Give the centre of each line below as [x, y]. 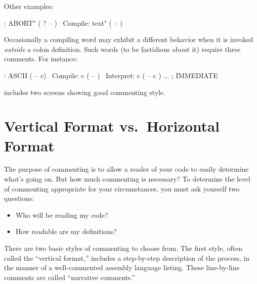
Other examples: [29, 6]
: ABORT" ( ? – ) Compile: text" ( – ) [63, 23]
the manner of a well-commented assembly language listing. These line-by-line [122, 267]
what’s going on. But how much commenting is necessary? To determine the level [127, 179]
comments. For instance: [41, 59]
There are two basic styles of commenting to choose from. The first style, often [123, 248]
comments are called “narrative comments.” [70, 277]
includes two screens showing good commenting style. [85, 92]
